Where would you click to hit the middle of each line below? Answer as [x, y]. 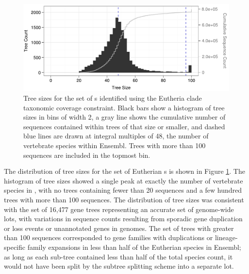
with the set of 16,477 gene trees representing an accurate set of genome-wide [119, 209]
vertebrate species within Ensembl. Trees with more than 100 [115, 145]
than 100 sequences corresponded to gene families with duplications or [108, 237]
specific [15, 247]
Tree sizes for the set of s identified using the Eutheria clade [113, 98]
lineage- [226, 237]
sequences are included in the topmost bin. [87, 155]
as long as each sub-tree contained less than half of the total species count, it [118, 256]
